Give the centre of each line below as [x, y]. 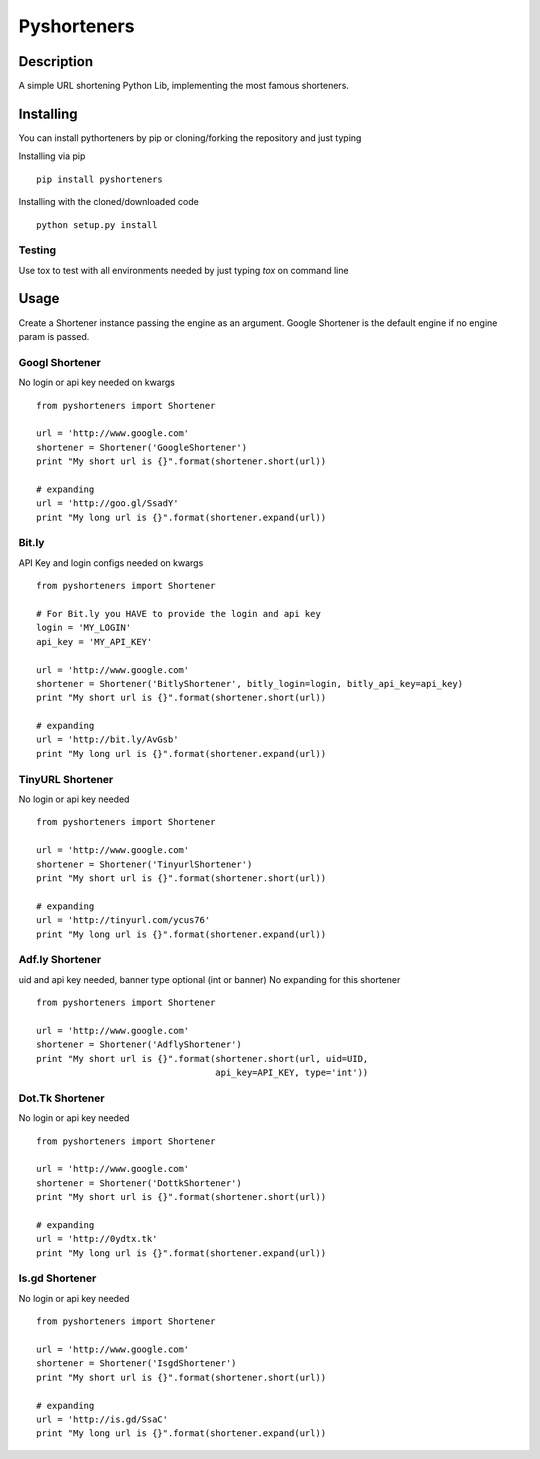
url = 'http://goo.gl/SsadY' [107, 503]
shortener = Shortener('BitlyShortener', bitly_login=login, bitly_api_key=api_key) [250, 683]
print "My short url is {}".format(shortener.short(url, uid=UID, [202, 1058]
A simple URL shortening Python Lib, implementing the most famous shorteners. [184, 86]
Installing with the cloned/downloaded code [108, 202]
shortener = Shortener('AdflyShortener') [139, 1044]
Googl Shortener [60, 362]
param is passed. [54, 336]
